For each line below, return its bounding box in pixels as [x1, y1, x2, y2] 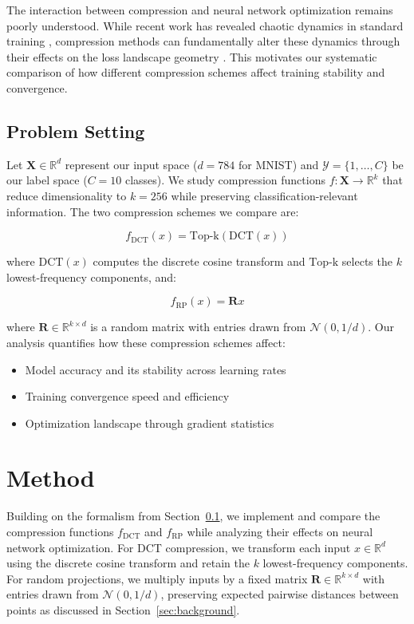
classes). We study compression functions [124, 172, 325, 188]
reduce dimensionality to [6, 187, 127, 203]
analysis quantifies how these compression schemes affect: [6, 334, 286, 350]
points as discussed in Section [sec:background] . [6, 601, 240, 618]
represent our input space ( [65, 156, 198, 172]
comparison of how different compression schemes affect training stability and [6, 64, 385, 81]
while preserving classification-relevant [171, 187, 358, 203]
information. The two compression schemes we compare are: [6, 203, 299, 219]
